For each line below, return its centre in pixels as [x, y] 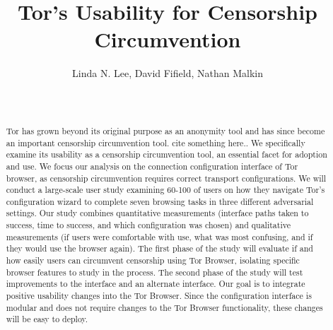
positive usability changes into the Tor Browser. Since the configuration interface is [159, 296]
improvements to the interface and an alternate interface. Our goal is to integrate [156, 284]
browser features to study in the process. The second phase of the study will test [154, 272]
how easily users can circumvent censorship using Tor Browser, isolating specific [153, 260]
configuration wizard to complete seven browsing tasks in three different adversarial [160, 201]
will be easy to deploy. [47, 319]
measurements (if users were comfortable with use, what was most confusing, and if [159, 236]
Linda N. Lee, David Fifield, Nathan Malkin [168, 73]
